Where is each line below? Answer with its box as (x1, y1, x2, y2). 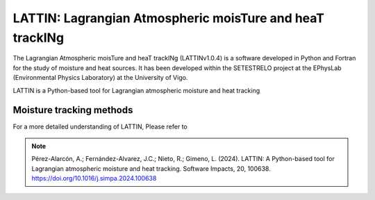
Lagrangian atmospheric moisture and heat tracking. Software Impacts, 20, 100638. (31, 164, 271, 173)
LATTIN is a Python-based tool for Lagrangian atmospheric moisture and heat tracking (12, 86, 260, 94)
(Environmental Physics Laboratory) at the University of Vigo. (12, 74, 188, 82)
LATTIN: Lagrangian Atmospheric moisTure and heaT (12, 10, 325, 26)
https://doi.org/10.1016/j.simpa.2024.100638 (31, 174, 157, 182)
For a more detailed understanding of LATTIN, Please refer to (12, 122, 187, 131)
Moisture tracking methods (12, 104, 133, 116)
